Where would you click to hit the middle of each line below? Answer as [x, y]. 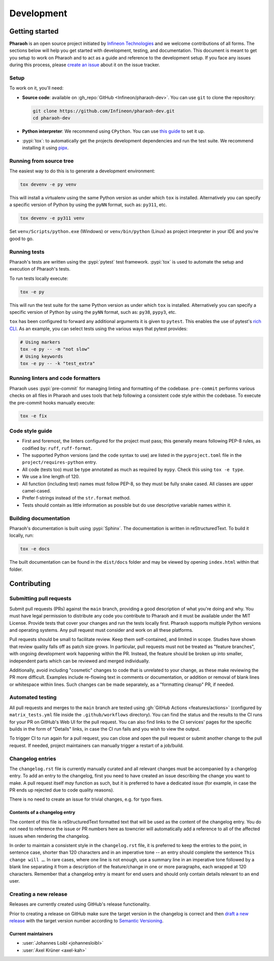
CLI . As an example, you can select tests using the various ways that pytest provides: [98, 329]
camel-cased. [37, 490]
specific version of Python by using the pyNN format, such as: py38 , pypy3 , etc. [93, 312]
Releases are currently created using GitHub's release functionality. [80, 904]
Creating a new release [39, 894]
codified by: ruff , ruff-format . [57, 448]
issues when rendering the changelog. [49, 836]
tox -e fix [33, 416]
